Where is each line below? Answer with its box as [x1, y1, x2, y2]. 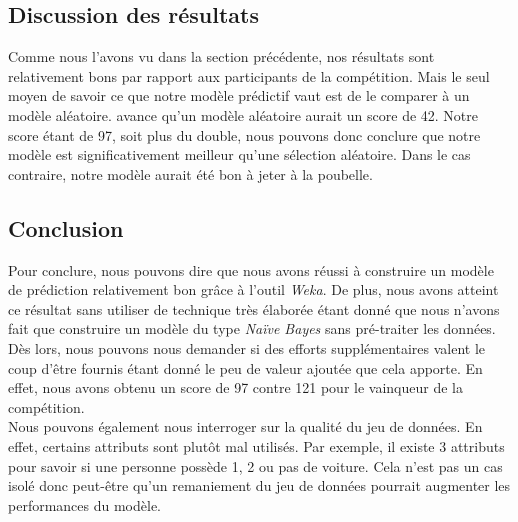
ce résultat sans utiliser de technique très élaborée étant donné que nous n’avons [8, 298, 500, 319]
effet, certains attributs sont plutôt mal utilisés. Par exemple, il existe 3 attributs [8, 435, 505, 456]
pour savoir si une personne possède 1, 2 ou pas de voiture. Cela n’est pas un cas [8, 455, 503, 476]
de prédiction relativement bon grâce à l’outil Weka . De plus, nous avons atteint [8, 279, 499, 300]
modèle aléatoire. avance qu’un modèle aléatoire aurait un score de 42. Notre [8, 104, 479, 125]
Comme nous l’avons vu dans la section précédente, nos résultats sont [8, 46, 435, 67]
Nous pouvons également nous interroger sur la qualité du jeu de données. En [8, 416, 483, 437]
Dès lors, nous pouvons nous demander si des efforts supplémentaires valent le [8, 337, 486, 358]
